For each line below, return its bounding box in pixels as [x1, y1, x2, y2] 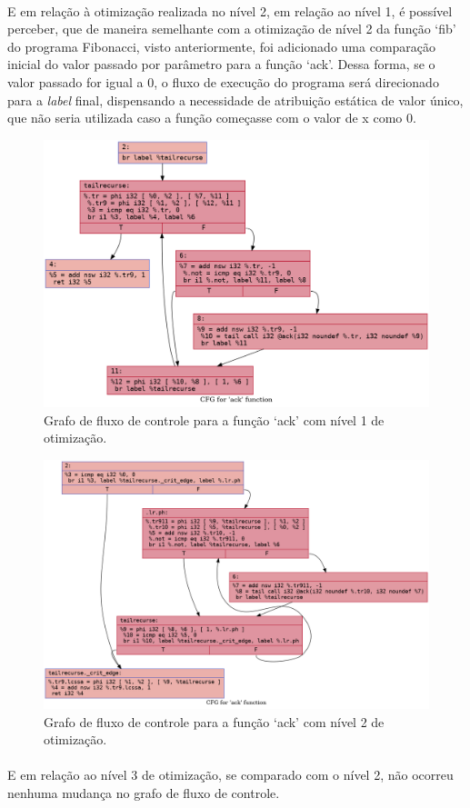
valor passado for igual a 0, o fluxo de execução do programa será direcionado [7, 72, 439, 91]
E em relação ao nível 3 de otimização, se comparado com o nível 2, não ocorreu [7, 765, 454, 784]
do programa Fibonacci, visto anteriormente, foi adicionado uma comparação [7, 36, 436, 55]
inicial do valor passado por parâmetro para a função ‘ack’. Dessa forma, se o [7, 55, 435, 74]
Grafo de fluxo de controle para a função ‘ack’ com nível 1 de [44, 410, 385, 429]
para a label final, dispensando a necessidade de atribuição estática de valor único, [7, 90, 464, 109]
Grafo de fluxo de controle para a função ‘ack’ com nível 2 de [44, 712, 385, 731]
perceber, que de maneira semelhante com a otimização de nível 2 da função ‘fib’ [7, 19, 456, 38]
